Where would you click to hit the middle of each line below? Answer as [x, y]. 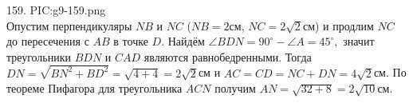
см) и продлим [338, 25]
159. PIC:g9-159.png [56, 10]
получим [235, 88]
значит [359, 41]
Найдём [186, 41]
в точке [131, 41]
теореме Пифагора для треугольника [94, 88]
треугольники [39, 56]
